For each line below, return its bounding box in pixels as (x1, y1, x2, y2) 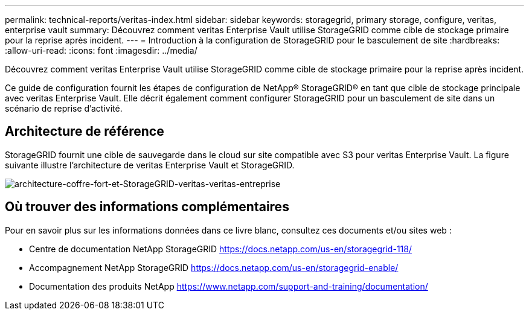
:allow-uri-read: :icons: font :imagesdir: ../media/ (5, 45, 197, 56)
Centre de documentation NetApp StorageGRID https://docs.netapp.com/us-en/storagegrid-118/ (29, 243, 412, 254)
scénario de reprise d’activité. (5, 103, 123, 113)
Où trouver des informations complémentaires (5, 199, 289, 215)
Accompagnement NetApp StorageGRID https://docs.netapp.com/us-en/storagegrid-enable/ (29, 262, 399, 273)
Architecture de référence (5, 124, 164, 139)
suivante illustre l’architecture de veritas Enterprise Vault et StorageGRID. (5, 159, 295, 170)
